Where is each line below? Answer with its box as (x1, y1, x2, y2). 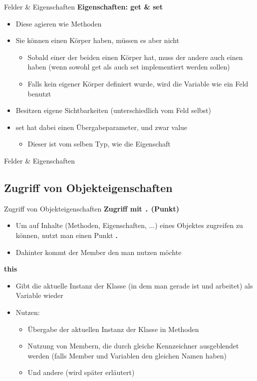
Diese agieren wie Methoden (15, 18, 102, 28)
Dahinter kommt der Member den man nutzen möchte (15, 246, 182, 257)
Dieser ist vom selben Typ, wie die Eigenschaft (27, 138, 171, 149)
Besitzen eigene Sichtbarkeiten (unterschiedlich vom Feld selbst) (15, 105, 211, 115)
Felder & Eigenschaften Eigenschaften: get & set (4, 1, 163, 11)
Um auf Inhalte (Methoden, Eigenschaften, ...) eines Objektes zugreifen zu (15, 220, 243, 230)
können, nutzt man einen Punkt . (15, 229, 118, 240)
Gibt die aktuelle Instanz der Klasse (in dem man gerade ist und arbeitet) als (15, 280, 253, 290)
